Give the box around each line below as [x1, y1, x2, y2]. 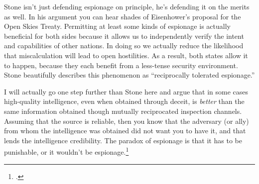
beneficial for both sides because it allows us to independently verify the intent [4, 30, 244, 41]
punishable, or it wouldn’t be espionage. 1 [4, 145, 129, 157]
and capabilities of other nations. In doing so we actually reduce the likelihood [4, 40, 244, 51]
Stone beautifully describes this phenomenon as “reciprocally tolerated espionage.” [4, 70, 255, 80]
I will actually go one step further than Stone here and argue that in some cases [4, 86, 249, 96]
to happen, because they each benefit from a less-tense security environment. [4, 60, 238, 70]
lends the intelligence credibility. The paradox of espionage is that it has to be [4, 135, 242, 145]
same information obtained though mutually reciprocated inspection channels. [4, 105, 242, 116]
